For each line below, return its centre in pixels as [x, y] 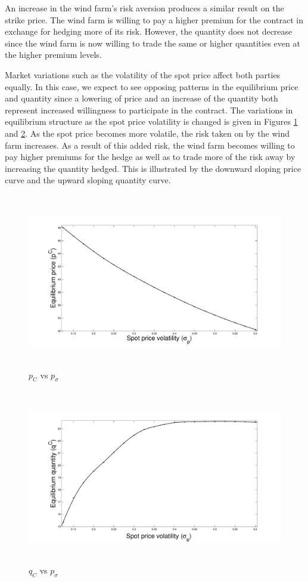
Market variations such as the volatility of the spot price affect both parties [143, 74]
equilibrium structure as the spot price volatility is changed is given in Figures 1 [151, 121]
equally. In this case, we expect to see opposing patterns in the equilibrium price [152, 86]
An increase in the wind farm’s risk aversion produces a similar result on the [144, 8]
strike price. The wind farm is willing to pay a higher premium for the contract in [154, 19]
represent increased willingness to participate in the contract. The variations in [149, 110]
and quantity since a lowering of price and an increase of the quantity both [141, 98]
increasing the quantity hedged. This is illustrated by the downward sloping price [153, 168]
